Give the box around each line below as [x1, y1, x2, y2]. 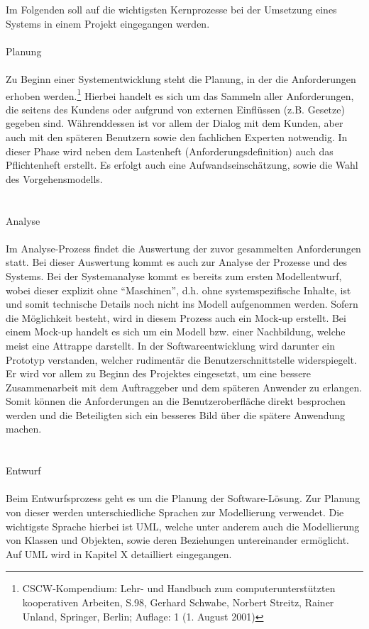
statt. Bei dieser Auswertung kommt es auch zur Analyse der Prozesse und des [6, 255, 348, 269]
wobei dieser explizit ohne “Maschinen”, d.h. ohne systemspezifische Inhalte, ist [6, 282, 351, 297]
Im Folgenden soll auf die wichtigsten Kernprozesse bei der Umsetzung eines [6, 2, 337, 16]
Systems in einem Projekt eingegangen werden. [6, 16, 210, 30]
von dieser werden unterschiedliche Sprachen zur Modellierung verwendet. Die [6, 505, 344, 520]
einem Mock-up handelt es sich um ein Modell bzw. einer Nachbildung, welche [6, 324, 346, 339]
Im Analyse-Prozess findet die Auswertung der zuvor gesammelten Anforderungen [6, 240, 361, 255]
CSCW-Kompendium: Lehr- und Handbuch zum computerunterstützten [22, 581, 336, 596]
